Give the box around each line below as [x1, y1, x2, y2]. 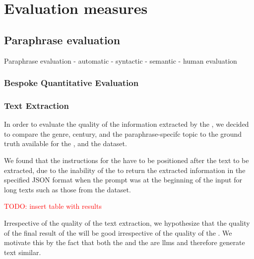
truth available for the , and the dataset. [4, 138, 127, 149]
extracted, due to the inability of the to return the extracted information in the [4, 165, 246, 175]
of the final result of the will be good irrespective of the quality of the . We [4, 227, 232, 238]
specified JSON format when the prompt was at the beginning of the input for [4, 174, 243, 185]
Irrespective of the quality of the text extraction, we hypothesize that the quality [4, 217, 250, 228]
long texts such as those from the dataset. [4, 184, 131, 194]
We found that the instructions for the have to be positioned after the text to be [4, 155, 249, 166]
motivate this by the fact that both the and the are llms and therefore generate [4, 237, 245, 248]
